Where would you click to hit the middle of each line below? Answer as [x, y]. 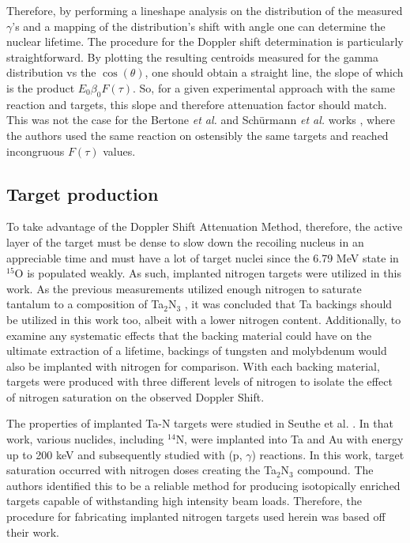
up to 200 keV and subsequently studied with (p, [124, 454]
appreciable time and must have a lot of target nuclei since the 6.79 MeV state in [203, 257]
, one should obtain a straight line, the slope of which [274, 72]
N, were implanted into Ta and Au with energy [290, 439]
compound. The [335, 470]
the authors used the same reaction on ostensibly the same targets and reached [197, 135]
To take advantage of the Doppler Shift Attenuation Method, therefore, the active [205, 226]
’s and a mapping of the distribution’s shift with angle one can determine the [199, 26]
